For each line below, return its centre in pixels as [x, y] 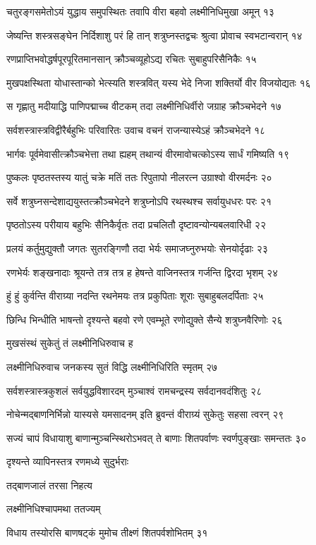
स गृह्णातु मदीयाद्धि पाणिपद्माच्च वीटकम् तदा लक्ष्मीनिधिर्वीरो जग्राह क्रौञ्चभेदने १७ [144, 106]
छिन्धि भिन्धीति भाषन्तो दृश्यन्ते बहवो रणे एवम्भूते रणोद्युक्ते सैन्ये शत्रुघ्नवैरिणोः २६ [145, 319]
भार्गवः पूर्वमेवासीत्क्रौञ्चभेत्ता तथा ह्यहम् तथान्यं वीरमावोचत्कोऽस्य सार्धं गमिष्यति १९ [148, 153]
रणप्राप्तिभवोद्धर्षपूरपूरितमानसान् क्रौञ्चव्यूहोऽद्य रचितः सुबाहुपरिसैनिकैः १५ [132, 59]
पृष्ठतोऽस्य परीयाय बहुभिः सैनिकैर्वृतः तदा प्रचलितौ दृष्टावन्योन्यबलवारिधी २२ [136, 225]
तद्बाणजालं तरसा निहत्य [49, 485]
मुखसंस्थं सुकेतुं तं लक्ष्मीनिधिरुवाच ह [70, 343]
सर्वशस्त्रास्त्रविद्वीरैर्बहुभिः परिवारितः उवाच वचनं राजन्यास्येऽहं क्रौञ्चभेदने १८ [136, 129]
